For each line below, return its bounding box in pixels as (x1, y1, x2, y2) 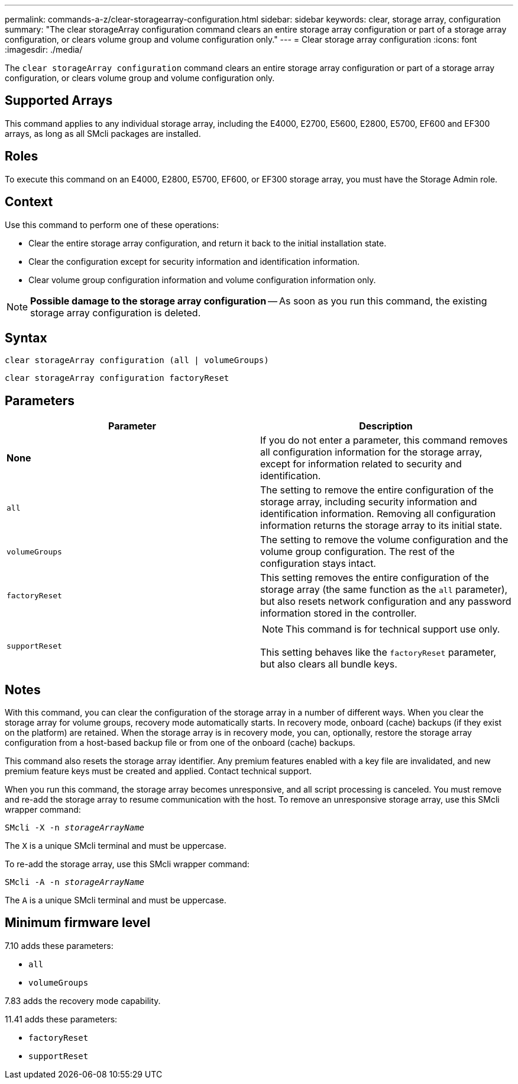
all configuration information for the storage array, (260, 446, 483, 458)
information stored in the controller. (260, 607, 417, 620)
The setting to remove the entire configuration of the (260, 484, 494, 496)
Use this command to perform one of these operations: (5, 219, 219, 230)
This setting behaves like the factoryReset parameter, (260, 646, 497, 659)
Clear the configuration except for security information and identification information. (28, 256, 360, 267)
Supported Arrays (5, 93, 113, 108)
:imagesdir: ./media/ (5, 44, 83, 54)
